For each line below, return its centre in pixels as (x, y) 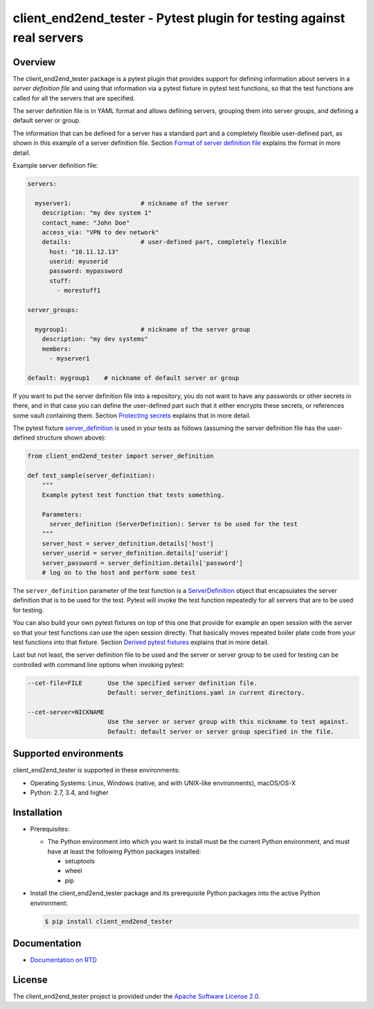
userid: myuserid (79, 261)
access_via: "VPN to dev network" (100, 232)
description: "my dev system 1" (97, 213)
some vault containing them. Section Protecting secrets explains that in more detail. (132, 415)
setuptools (80, 861)
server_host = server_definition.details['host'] (128, 543)
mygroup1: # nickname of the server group (143, 329)
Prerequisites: (50, 829)
